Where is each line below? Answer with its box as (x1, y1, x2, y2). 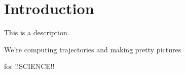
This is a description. (4, 27, 69, 38)
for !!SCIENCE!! (4, 61, 55, 71)
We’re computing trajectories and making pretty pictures (4, 44, 181, 54)
